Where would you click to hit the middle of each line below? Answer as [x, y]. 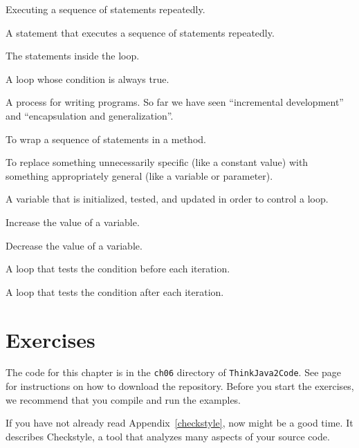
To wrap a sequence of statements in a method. [106, 139]
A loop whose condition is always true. [88, 78]
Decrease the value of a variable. [74, 245]
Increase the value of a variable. [73, 222]
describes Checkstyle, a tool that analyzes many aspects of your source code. [168, 436]
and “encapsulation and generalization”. [90, 115]
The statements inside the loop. [73, 56]
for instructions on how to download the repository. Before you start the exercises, [180, 386]
